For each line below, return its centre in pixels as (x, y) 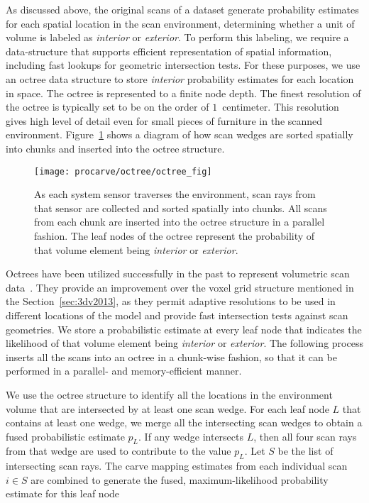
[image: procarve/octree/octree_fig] (123, 171)
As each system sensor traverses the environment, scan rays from (175, 194)
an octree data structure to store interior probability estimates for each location (180, 78)
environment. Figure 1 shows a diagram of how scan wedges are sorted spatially (180, 134)
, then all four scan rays (305, 436)
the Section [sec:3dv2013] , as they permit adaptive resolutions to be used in (171, 301)
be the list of (305, 451)
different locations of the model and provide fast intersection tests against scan (177, 315)
